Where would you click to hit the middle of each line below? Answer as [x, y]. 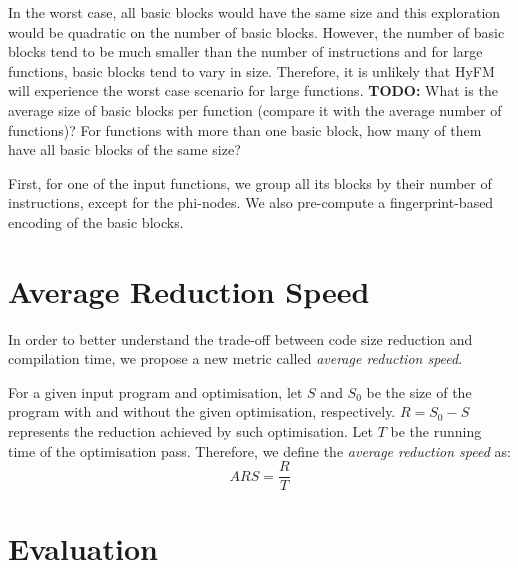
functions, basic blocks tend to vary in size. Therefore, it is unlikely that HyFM [251, 70]
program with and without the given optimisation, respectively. [202, 411]
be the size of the [419, 391]
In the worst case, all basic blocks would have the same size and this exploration [254, 12]
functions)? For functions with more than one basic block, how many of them [245, 129]
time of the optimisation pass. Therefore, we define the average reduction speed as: [259, 450]
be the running [436, 431]
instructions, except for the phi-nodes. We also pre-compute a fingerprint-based [251, 202]
